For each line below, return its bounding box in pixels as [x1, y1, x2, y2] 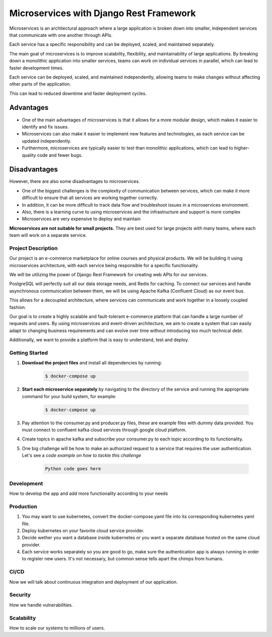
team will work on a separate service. [9, 232, 87, 238]
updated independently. [22, 138, 72, 144]
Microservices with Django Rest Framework [9, 8, 196, 19]
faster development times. [9, 65, 64, 71]
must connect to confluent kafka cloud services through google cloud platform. [22, 427, 187, 433]
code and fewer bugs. [37, 152, 83, 158]
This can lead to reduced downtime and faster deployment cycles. [9, 90, 147, 96]
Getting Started [9, 349, 48, 356]
